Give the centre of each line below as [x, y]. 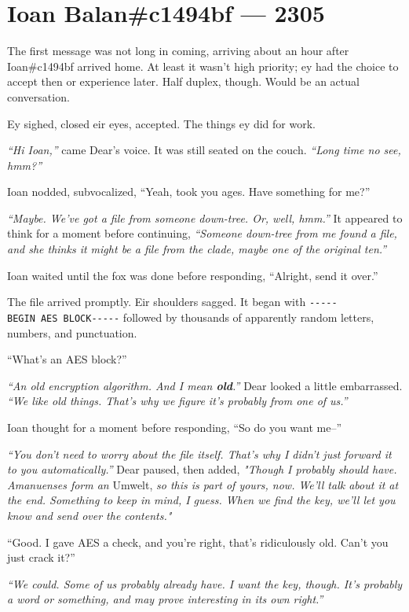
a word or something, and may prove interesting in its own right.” [165, 599]
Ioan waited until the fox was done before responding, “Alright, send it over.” [193, 275]
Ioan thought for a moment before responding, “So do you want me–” [175, 427]
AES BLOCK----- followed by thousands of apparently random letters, [207, 317]
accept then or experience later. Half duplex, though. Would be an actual [183, 81]
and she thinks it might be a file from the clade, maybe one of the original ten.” [197, 249]
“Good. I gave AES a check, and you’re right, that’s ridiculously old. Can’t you [198, 542]
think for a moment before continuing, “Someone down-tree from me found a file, [202, 233]
